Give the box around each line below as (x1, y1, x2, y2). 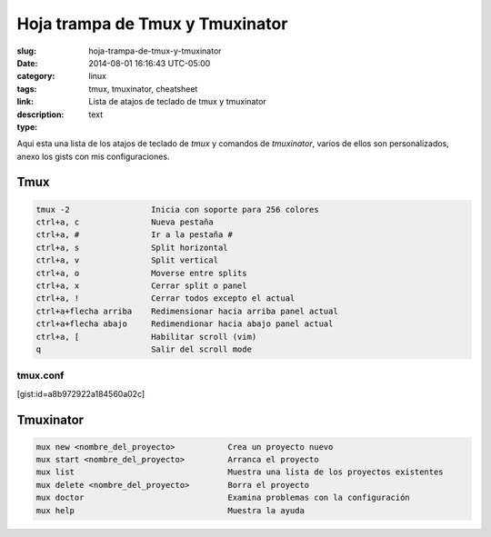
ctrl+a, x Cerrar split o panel (35, 281, 247, 291)
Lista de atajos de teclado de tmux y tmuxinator (88, 96, 267, 107)
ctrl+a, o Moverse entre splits (35, 268, 247, 278)
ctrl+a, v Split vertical (35, 255, 218, 265)
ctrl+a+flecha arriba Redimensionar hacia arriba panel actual (35, 305, 338, 316)
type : (16, 121, 38, 132)
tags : (16, 83, 37, 94)
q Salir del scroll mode (35, 343, 252, 354)
